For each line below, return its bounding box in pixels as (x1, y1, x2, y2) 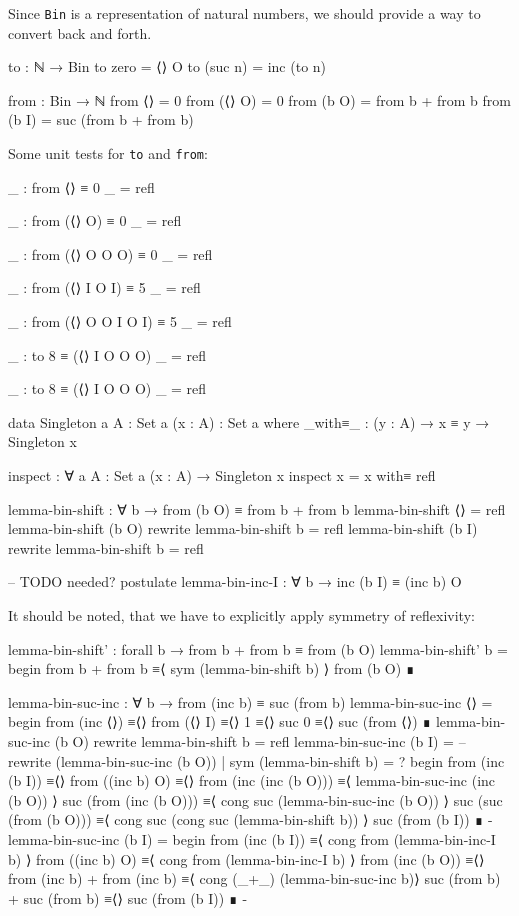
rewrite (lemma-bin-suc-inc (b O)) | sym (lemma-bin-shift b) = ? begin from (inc (8, 750, 505, 771)
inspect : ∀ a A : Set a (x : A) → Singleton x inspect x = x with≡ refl (8, 465, 436, 486)
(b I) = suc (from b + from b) (8, 109, 194, 130)
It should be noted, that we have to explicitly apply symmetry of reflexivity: (8, 605, 475, 625)
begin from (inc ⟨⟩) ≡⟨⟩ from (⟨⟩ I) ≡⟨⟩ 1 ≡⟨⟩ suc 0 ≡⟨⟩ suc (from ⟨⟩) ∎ (8, 711, 432, 732)
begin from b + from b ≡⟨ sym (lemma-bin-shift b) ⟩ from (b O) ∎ (8, 658, 415, 679)
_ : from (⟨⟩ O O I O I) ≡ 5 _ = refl (8, 311, 232, 332)
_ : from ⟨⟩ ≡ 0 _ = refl (8, 176, 155, 197)
